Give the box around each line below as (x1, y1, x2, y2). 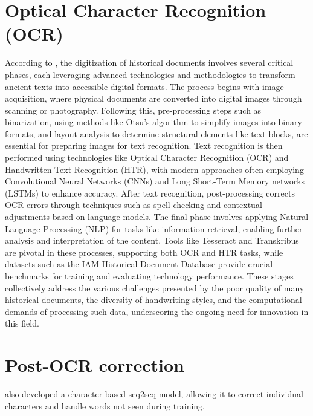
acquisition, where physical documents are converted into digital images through (5, 92, 302, 105)
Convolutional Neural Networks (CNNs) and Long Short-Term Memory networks (5, 175, 305, 187)
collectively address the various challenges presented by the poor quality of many (5, 281, 305, 294)
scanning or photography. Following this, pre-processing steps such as (5, 103, 262, 116)
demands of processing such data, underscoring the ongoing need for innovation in (5, 305, 309, 317)
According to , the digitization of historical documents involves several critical (5, 56, 294, 69)
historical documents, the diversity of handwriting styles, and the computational (5, 293, 302, 306)
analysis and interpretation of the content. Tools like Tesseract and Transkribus (5, 234, 299, 247)
